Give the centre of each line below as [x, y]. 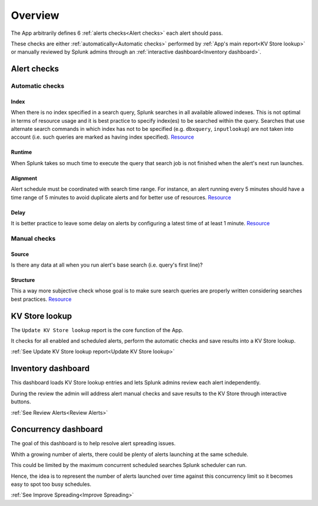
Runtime [21, 152]
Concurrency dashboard [57, 430]
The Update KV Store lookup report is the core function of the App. [97, 330]
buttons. [21, 402]
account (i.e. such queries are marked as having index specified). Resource [102, 137]
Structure [23, 280]
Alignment [24, 178]
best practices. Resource [41, 299]
